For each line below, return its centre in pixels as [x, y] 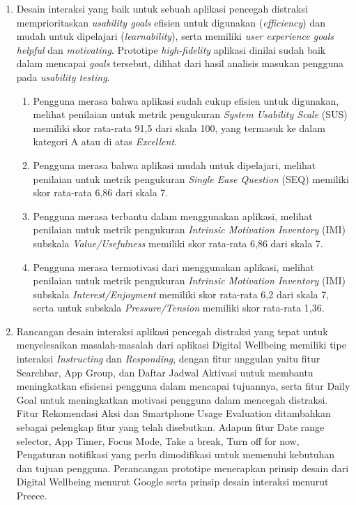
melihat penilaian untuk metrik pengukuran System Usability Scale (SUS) [190, 114]
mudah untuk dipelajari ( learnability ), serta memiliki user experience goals [175, 36]
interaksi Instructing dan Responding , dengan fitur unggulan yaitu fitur [168, 359]
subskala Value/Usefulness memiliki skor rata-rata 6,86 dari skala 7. [178, 243]
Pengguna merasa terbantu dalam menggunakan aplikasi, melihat [173, 215]
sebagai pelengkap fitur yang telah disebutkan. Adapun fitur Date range [170, 427]
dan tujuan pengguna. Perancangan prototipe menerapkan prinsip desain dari [183, 468]
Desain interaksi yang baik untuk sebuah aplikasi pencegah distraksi [162, 8]
